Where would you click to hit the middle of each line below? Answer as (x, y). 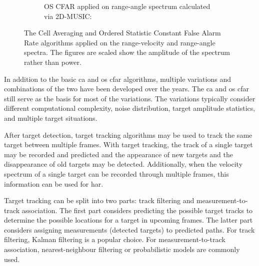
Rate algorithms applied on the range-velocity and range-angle (120, 42)
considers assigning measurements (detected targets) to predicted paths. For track (129, 229)
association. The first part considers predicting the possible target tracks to (137, 210)
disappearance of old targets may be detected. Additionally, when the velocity (123, 164)
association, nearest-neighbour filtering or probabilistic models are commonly (122, 249)
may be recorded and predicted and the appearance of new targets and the (118, 154)
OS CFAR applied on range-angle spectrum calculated (127, 6)
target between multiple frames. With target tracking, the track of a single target (128, 144)
